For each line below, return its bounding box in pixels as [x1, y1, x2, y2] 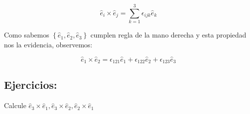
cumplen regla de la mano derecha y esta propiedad [90, 30, 247, 40]
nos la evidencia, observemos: [4, 39, 92, 49]
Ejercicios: [4, 77, 57, 92]
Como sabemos [4, 30, 49, 40]
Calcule [4, 100, 27, 111]
